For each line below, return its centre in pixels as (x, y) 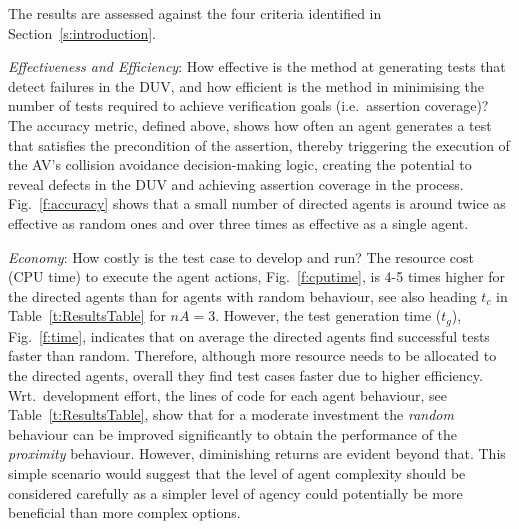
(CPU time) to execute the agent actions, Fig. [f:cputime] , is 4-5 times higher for (256, 276)
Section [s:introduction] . (82, 32)
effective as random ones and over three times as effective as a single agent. (238, 222)
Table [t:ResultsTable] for (87, 315)
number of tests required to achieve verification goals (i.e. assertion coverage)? (248, 105)
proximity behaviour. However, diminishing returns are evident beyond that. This (257, 453)
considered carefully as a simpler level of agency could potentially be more (235, 492)
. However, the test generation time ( (328, 315)
